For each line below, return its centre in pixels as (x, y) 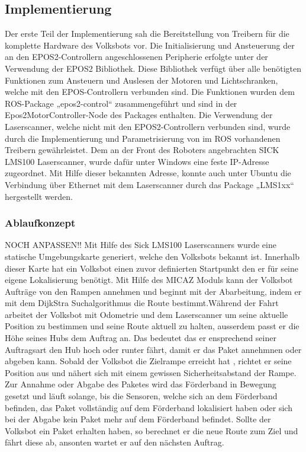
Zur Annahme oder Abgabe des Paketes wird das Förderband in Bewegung (141, 384)
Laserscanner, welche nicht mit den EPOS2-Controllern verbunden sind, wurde (148, 126)
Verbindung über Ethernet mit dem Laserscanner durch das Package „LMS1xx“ (149, 184)
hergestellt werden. (39, 196)
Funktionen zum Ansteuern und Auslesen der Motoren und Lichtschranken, (141, 80)
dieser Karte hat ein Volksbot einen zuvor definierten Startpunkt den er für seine (152, 268)
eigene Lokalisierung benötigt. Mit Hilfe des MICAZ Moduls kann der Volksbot (149, 280)
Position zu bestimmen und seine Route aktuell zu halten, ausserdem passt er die (152, 326)
